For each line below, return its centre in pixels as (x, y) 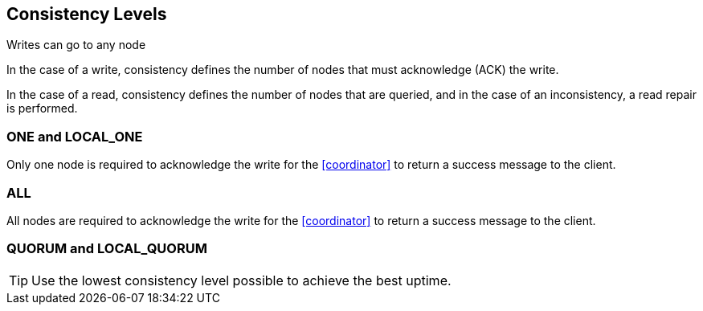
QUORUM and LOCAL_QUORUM (107, 249)
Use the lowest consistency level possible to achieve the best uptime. (241, 280)
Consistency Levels (87, 14)
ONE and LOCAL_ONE (75, 136)
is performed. (42, 108)
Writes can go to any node (76, 45)
